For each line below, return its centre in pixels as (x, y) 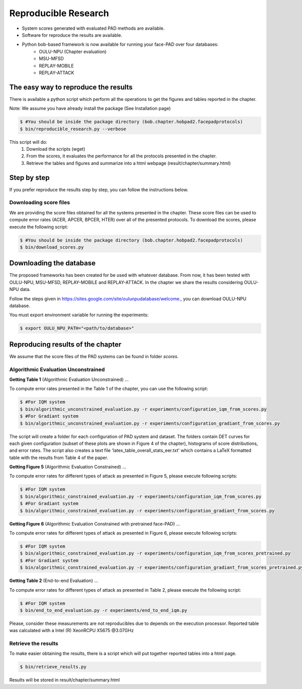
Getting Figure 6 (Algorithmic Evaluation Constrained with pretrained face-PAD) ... (95, 524)
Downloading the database (52, 263)
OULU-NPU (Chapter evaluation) (73, 51)
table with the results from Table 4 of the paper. (59, 457)
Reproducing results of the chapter (65, 344)
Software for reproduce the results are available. (72, 35)
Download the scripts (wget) (56, 149)
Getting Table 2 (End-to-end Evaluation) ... (54, 581)
